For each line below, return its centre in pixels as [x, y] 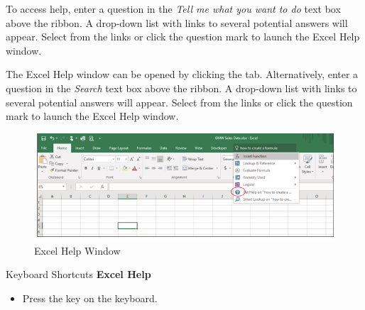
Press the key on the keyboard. [90, 298]
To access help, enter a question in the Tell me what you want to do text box [173, 9]
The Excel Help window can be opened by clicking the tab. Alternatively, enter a [182, 74]
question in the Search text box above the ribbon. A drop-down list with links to [181, 88]
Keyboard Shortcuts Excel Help [78, 274]
